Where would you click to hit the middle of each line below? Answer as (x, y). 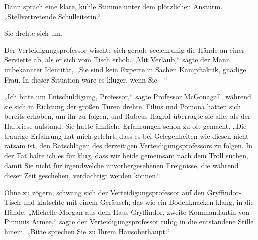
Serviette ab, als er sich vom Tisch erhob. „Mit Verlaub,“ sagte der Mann (117, 60)
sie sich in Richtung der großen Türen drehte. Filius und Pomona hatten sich (122, 106)
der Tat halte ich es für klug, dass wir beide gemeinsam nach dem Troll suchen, (126, 155)
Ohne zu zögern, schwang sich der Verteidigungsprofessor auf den (104, 192)
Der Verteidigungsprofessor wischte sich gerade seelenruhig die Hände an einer (124, 50)
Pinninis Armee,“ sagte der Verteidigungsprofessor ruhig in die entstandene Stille (129, 222)
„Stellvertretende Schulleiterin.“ (52, 16)
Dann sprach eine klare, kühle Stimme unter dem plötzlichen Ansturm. (113, 6)
